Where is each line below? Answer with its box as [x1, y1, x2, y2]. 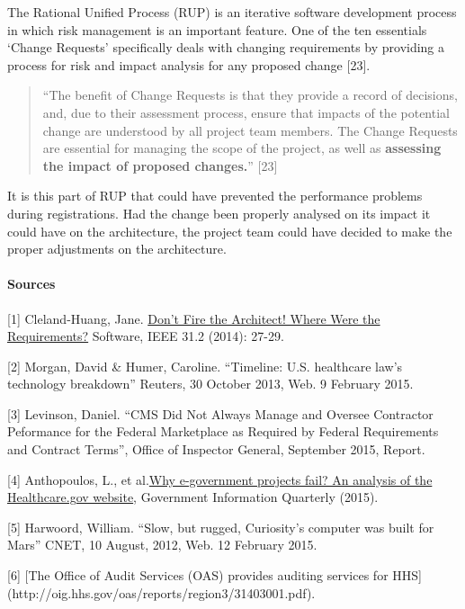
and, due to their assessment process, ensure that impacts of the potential [42, 103, 450, 121]
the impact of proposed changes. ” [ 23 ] [42, 156, 278, 175]
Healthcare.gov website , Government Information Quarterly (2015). [7, 488, 379, 506]
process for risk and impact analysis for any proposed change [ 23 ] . [7, 55, 371, 74]
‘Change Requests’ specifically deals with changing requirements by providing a [7, 38, 445, 57]
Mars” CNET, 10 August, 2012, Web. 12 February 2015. [7, 535, 317, 554]
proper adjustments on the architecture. [7, 239, 227, 258]
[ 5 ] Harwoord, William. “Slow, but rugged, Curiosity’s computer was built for [7, 517, 434, 536]
